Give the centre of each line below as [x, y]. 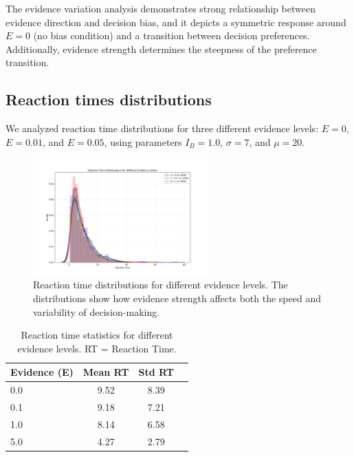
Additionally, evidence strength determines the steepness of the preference [161, 49]
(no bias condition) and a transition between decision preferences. [172, 35]
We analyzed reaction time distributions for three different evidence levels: [162, 128]
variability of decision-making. [97, 311]
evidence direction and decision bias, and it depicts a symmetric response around [176, 22]
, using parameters [143, 141]
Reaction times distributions [109, 99]
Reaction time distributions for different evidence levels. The [161, 285]
